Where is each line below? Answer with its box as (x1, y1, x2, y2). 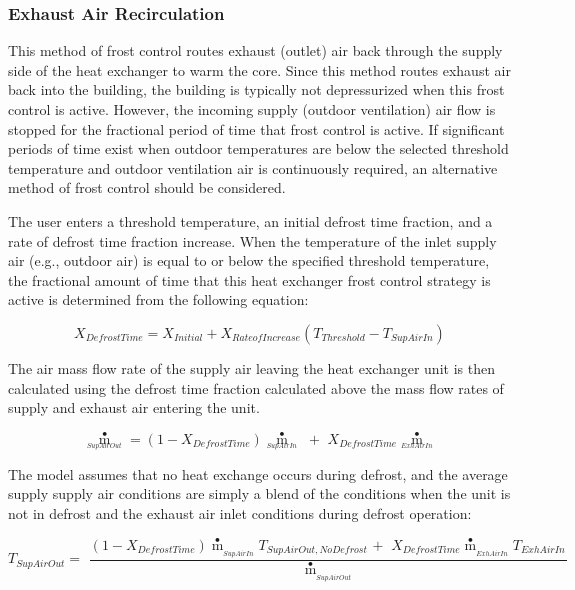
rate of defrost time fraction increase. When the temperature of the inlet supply (8, 230, 497, 251)
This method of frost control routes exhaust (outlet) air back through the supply (8, 40, 503, 61)
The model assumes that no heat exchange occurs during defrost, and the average (8, 463, 508, 484)
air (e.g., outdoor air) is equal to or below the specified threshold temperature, (8, 250, 490, 271)
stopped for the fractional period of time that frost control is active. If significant (8, 118, 505, 139)
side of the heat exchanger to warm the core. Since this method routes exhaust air (8, 59, 511, 80)
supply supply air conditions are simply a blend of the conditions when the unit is (8, 483, 511, 504)
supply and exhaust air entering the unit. (8, 397, 260, 418)
